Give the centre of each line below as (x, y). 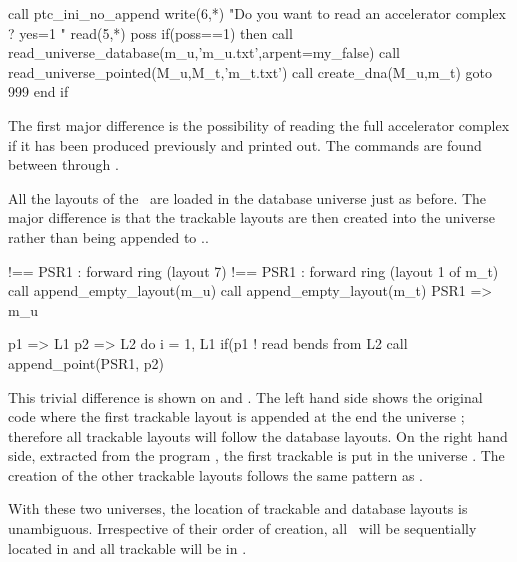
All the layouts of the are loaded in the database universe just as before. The (247, 197)
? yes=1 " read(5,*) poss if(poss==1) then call (150, 32)
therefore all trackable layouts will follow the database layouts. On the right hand (258, 435)
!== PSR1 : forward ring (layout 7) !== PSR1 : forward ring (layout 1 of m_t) (253, 270)
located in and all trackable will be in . (127, 547)
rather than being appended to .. (108, 236)
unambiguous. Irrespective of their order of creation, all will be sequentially (242, 528)
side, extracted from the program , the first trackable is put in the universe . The (256, 455)
